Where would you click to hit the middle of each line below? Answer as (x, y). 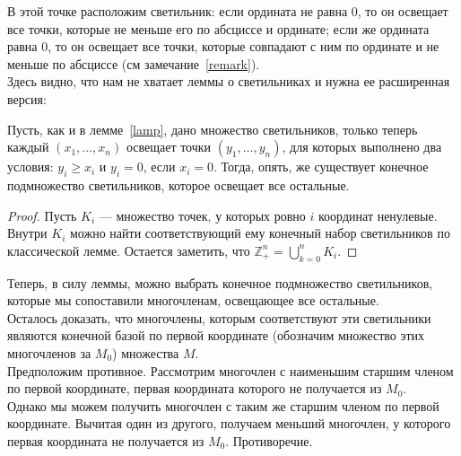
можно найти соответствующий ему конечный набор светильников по (260, 233)
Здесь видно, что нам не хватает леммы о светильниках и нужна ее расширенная (229, 81)
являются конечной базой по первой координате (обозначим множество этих (216, 335)
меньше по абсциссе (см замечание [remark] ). (134, 63)
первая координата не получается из (106, 440)
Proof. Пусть (42, 215)
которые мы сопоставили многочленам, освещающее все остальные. (193, 300)
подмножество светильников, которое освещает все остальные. (178, 184)
